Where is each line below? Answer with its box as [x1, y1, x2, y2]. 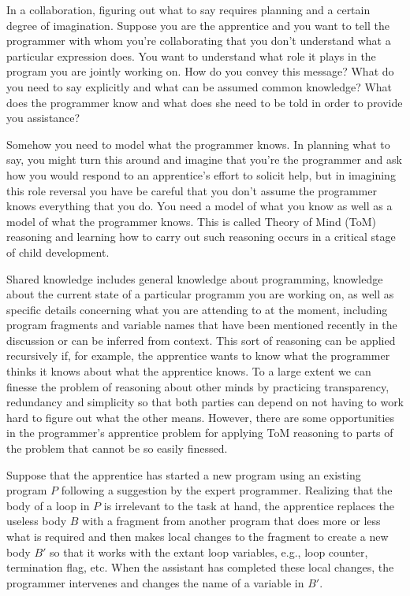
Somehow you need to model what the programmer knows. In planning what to [6, 135, 390, 152]
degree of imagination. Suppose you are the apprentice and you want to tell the [6, 17, 389, 33]
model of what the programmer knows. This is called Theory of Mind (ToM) [6, 213, 376, 229]
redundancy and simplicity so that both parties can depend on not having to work [6, 394, 404, 410]
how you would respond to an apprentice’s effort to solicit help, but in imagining [6, 166, 396, 183]
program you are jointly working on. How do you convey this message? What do [6, 63, 394, 80]
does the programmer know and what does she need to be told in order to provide [6, 94, 403, 110]
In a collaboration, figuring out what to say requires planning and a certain [6, 2, 371, 17]
